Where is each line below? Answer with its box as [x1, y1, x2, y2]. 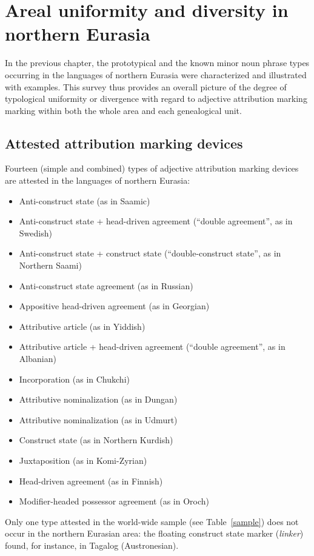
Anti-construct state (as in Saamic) [19, 194, 150, 207]
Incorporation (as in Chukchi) [19, 372, 130, 385]
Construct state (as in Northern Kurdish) [19, 434, 173, 446]
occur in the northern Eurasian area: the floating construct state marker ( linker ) [5, 527, 304, 540]
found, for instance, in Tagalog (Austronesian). [5, 538, 179, 551]
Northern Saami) [19, 259, 82, 272]
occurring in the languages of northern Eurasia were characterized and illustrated [5, 68, 307, 81]
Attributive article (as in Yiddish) [19, 320, 145, 332]
